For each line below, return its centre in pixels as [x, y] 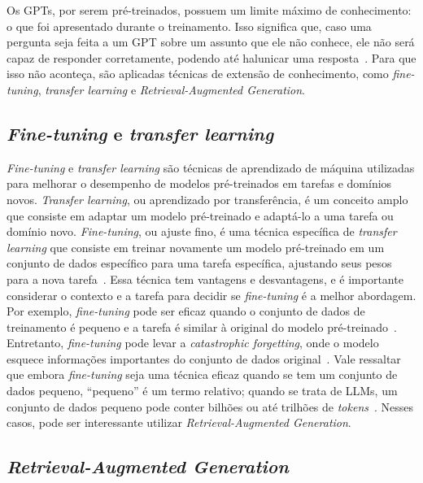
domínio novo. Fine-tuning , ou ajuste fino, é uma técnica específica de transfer [202, 231]
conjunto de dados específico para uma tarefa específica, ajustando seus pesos [199, 263]
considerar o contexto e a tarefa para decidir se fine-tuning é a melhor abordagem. [211, 295]
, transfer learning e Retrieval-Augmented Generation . [172, 89]
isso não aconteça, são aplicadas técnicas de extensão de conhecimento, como [198, 74]
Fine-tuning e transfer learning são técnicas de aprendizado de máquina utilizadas [211, 167]
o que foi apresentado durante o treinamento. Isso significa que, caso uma [189, 26]
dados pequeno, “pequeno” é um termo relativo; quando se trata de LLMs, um [202, 391]
